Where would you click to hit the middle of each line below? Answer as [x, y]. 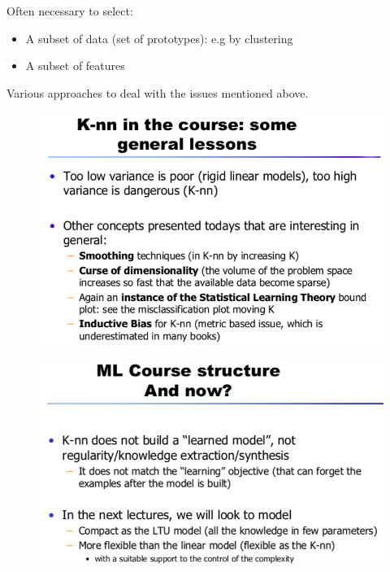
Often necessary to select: [70, 11]
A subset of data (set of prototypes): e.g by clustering [159, 38]
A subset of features [75, 65]
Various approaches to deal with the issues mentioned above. [158, 92]
